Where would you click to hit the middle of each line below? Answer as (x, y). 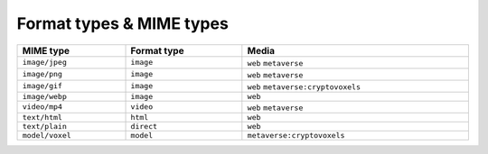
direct (144, 126)
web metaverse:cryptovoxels (304, 87)
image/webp (45, 96)
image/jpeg (45, 63)
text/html (42, 117)
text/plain (45, 126)
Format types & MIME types (123, 23)
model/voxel (47, 135)
